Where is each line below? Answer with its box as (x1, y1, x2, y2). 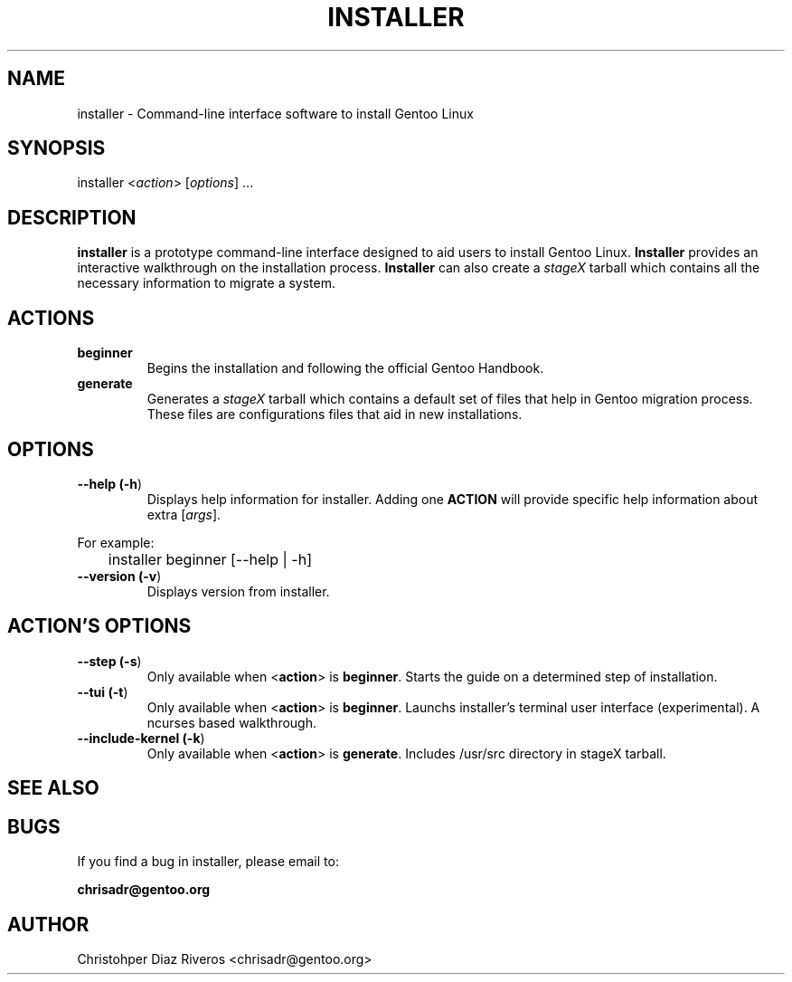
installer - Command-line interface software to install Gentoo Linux (77, 105, 474, 121)
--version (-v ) (77, 567, 162, 584)
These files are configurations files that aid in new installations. (146, 406, 523, 423)
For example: (77, 534, 155, 550)
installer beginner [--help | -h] (108, 549, 313, 568)
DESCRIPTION (7, 205, 137, 229)
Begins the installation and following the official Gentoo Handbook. (146, 360, 544, 377)
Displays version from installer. (146, 583, 330, 599)
